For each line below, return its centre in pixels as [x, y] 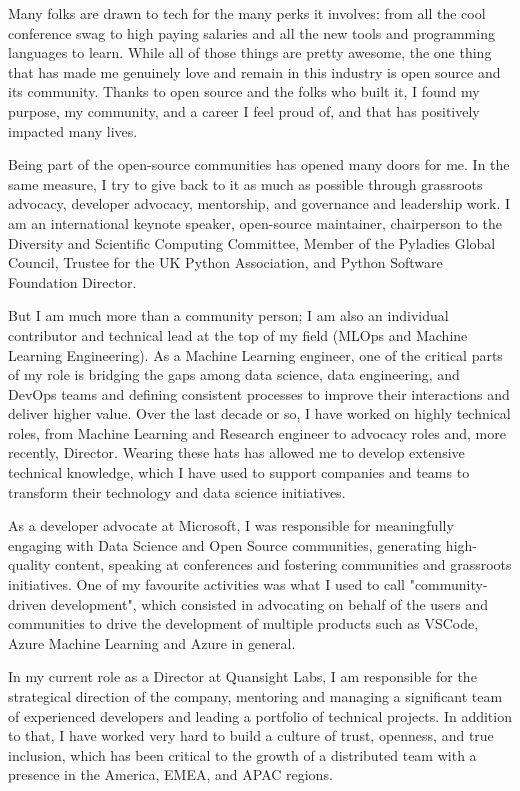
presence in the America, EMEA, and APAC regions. [170, 774]
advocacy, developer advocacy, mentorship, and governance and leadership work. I [259, 203]
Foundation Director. [72, 281]
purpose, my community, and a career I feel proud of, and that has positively [244, 110]
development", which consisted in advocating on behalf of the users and [269, 603]
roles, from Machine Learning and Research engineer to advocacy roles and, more [257, 432]
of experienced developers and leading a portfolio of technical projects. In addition [260, 715]
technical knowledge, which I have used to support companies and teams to [239, 472]
